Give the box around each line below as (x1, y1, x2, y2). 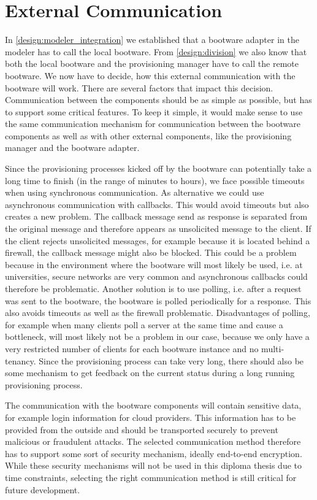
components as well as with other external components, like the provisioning (5, 129, 292, 142)
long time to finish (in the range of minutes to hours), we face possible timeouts (5, 174, 305, 187)
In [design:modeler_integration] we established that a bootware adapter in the (5, 33, 299, 46)
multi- (261, 342, 285, 355)
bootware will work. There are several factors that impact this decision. (5, 81, 273, 94)
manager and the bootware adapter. (5, 141, 140, 154)
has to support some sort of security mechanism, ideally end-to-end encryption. (5, 447, 302, 460)
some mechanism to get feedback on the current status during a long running (5, 366, 295, 379)
